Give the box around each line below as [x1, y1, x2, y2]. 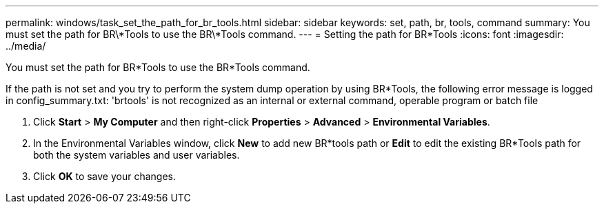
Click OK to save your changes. [33, 170, 177, 182]
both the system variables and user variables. [33, 149, 240, 161]
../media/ [6, 40, 46, 52]
